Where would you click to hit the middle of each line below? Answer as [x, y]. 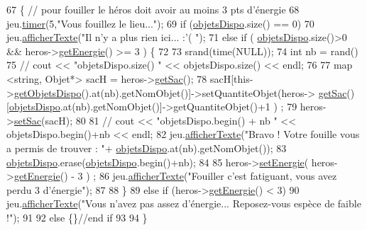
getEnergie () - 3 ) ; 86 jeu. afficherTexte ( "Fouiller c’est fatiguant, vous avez [175, 176]
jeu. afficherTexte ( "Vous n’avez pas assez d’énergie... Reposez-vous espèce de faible [184, 203]
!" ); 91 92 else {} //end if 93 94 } [77, 217]
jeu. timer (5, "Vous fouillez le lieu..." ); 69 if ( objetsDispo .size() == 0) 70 [160, 23]
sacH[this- [231, 78]
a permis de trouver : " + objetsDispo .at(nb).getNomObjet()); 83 [147, 148]
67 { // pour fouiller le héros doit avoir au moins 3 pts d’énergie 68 [153, 9]
